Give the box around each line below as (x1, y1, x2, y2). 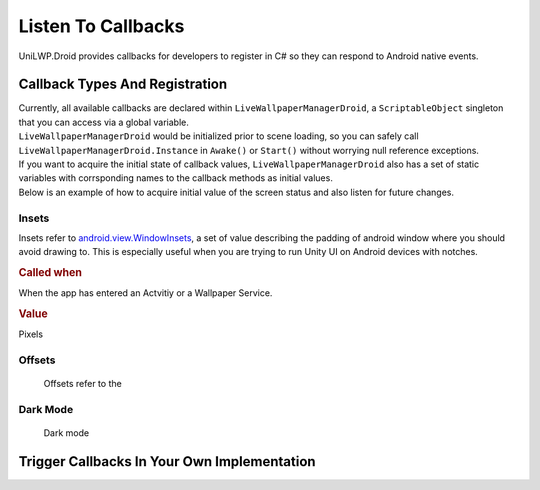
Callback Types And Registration (18, 76, 228, 93)
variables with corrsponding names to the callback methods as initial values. (18, 172, 334, 184)
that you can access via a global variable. (18, 116, 189, 128)
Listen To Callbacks (18, 15, 185, 37)
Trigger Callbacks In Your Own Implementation (18, 453, 316, 470)
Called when (18, 266, 82, 280)
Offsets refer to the (43, 378, 122, 390)
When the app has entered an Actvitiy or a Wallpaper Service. (18, 287, 273, 299)
